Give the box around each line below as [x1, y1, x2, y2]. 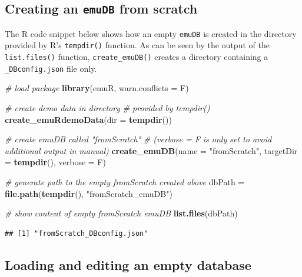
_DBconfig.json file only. [5, 62, 97, 74]
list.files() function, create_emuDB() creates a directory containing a [5, 51, 268, 63]
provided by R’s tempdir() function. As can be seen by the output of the [5, 39, 270, 51]
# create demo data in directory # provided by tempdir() [5, 102, 210, 114]
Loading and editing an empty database [5, 255, 251, 273]
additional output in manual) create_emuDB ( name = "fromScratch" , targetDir [5, 144, 298, 156]
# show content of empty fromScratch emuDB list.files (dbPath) [5, 207, 238, 219]
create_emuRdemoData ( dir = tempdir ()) [5, 113, 172, 125]
